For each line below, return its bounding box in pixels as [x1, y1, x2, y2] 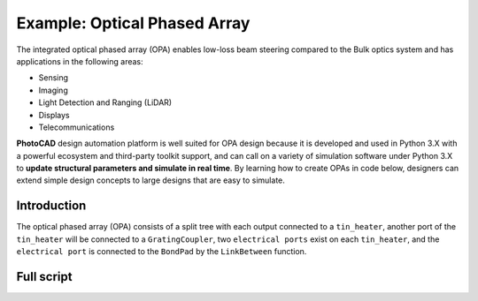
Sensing [38, 72, 69, 83]
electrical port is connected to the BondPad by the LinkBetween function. [16, 246, 307, 257]
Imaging [38, 85, 68, 95]
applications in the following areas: [16, 56, 143, 66]
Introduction [16, 199, 87, 214]
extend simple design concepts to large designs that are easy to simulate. [16, 175, 285, 185]
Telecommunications [38, 122, 115, 132]
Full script [16, 269, 73, 284]
